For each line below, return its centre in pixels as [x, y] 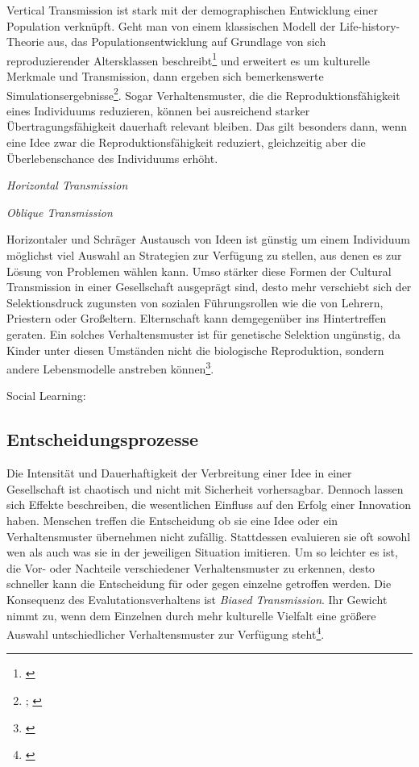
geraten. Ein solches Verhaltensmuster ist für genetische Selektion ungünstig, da [203, 334]
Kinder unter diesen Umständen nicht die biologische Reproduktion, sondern [195, 350]
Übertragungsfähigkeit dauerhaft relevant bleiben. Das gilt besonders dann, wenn [207, 126]
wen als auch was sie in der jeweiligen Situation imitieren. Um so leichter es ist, [202, 552]
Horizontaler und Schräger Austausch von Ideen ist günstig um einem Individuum [208, 239]
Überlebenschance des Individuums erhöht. [112, 158]
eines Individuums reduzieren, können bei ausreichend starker [158, 110]
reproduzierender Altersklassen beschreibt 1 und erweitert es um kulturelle [189, 59]
